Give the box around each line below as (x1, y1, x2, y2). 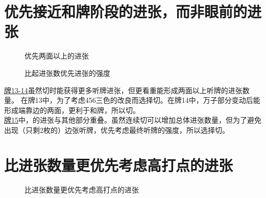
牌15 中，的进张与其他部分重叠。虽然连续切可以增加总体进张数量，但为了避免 (4, 115, 261, 125)
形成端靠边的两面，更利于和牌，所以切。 (4, 104, 140, 115)
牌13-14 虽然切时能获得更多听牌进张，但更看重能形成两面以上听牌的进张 (4, 84, 243, 95)
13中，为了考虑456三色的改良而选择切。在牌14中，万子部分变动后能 (35, 95, 260, 105)
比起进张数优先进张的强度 (25, 67, 110, 78)
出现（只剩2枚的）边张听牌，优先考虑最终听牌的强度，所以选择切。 (4, 124, 229, 135)
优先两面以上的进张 (25, 50, 89, 61)
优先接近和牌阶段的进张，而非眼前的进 (4, 1, 262, 22)
